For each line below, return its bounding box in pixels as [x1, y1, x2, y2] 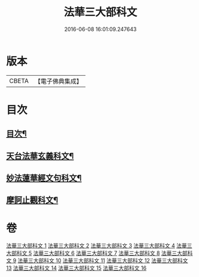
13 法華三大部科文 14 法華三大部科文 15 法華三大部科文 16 [6, 264, 147, 272]
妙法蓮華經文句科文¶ [6, 173, 82, 183]
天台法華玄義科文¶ [6, 150, 74, 161]
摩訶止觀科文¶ [6, 195, 59, 205]
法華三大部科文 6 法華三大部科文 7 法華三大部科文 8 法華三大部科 [33, 250, 193, 257]
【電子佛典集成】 [34, 77, 82, 85]
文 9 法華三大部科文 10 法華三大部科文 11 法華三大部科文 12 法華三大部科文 [6, 257, 188, 264]
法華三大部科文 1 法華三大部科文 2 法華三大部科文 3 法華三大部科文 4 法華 [6, 242, 187, 250]
